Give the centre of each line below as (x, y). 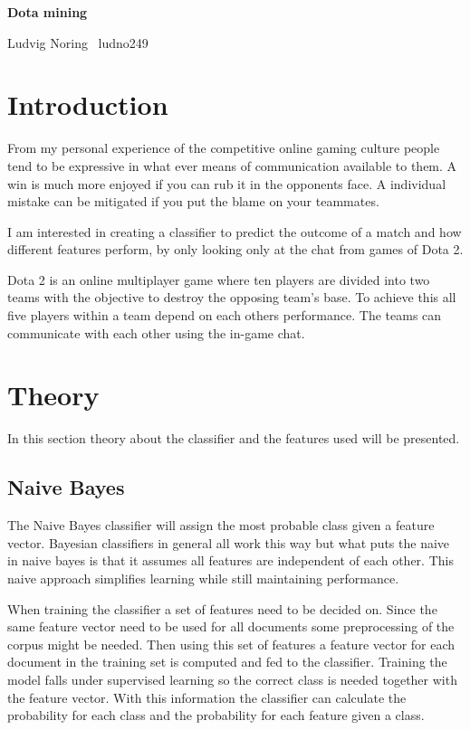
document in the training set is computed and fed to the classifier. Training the (227, 662)
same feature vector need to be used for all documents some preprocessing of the (231, 626)
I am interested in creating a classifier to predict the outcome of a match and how (235, 231)
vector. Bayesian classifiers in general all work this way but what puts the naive (229, 542)
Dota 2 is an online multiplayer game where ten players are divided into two (219, 279)
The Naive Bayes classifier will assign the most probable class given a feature (221, 525)
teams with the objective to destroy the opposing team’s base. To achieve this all (232, 297)
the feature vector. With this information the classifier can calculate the (207, 697)
